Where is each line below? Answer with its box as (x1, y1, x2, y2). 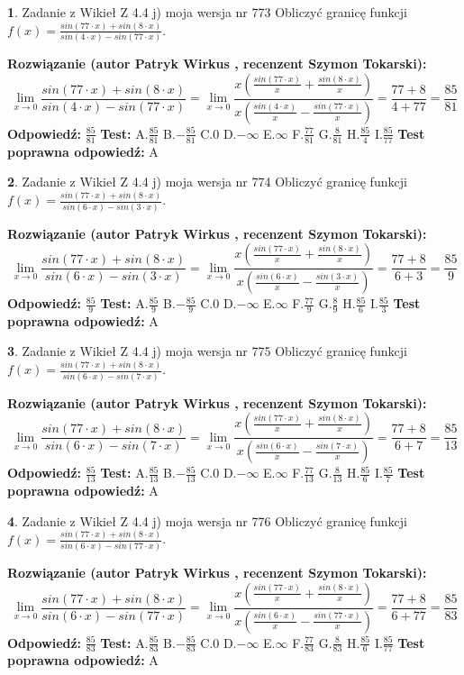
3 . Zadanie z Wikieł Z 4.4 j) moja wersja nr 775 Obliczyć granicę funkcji (7, 342, 407, 360)
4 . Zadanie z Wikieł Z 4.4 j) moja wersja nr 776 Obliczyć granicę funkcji (7, 511, 407, 530)
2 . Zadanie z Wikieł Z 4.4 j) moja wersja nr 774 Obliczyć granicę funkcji (7, 172, 407, 191)
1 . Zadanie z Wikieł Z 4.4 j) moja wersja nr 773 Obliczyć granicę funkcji (7, 3, 407, 21)
